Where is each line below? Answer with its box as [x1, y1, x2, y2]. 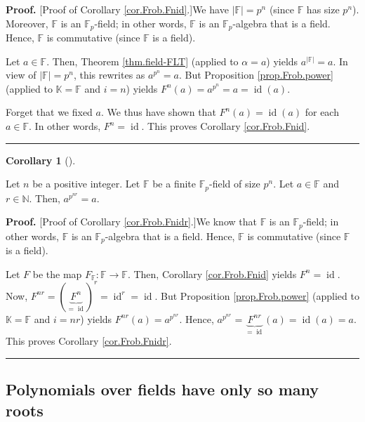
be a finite [152, 176, 197, 191]
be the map [32, 266, 82, 281]
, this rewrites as [73, 67, 145, 82]
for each [305, 105, 339, 119]
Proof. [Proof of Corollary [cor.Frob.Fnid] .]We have [6, 2, 229, 16]
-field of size [208, 176, 260, 191]
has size [306, 2, 340, 16]
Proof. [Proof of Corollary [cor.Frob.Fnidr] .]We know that [6, 214, 257, 229]
